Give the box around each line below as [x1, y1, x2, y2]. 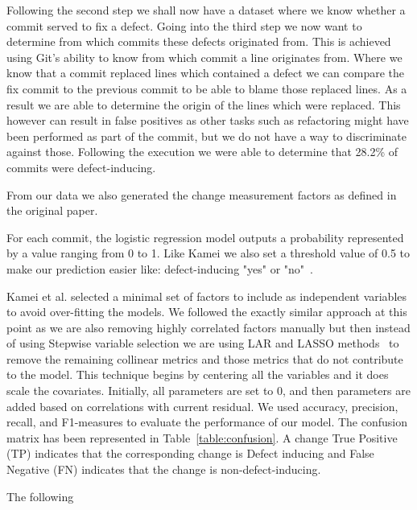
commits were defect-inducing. [6, 158, 156, 175]
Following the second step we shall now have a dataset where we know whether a [6, 2, 406, 18]
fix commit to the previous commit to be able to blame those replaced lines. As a [6, 80, 407, 97]
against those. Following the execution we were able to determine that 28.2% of [6, 143, 398, 160]
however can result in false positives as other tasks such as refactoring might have [6, 112, 409, 129]
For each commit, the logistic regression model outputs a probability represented [6, 228, 404, 245]
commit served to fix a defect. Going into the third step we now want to [6, 17, 362, 34]
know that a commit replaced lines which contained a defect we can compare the [6, 64, 404, 81]
